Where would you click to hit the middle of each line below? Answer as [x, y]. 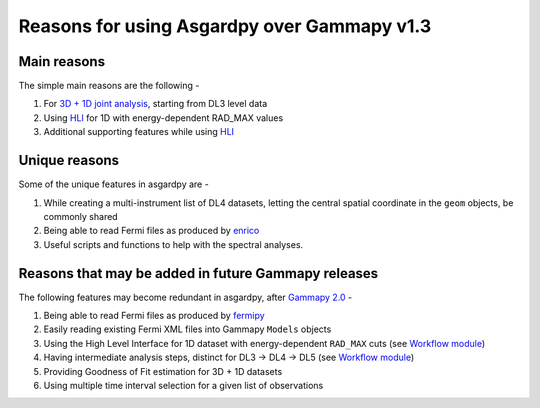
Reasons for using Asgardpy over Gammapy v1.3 [225, 26]
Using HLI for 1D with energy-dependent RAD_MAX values [163, 117]
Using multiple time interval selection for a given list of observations [183, 385]
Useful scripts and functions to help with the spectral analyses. [173, 244]
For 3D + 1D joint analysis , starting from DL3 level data [155, 104]
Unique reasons [69, 160]
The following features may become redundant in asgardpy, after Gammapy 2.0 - [185, 297]
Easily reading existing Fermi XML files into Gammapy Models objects [187, 329]
